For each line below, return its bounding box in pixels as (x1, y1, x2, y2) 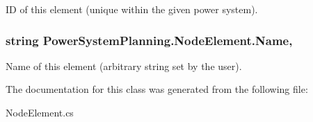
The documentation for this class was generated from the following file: (6, 82, 308, 96)
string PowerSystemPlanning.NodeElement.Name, (6, 31, 293, 49)
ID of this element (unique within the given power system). (6, 2, 258, 16)
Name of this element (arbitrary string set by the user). (6, 58, 242, 73)
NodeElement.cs (6, 105, 74, 119)
